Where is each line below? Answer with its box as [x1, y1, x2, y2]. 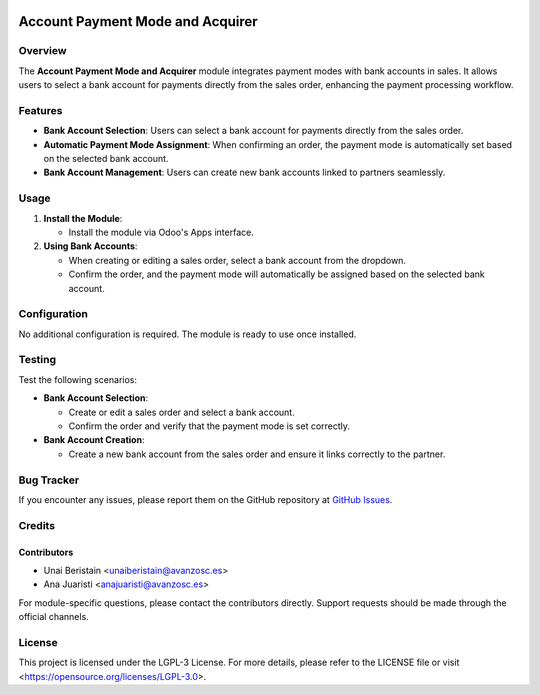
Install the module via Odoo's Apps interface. [68, 226, 254, 238]
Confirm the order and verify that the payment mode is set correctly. [68, 420, 350, 432]
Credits [18, 518, 55, 532]
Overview [18, 44, 67, 58]
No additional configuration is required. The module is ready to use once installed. [18, 328, 357, 340]
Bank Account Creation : [43, 434, 145, 446]
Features [18, 103, 63, 117]
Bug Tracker [18, 473, 80, 487]
